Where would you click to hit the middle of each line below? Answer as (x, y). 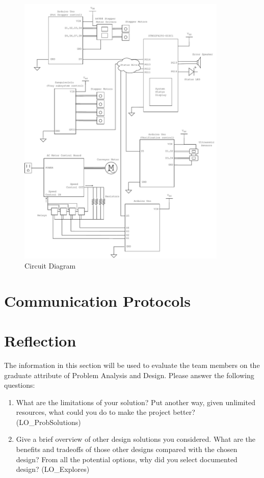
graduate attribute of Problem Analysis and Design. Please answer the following (129, 375)
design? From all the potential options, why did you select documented (127, 459)
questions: (20, 385)
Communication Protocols (97, 300)
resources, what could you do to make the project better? (105, 412)
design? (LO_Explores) (53, 469)
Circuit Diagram (50, 265)
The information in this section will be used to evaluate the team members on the (132, 365)
